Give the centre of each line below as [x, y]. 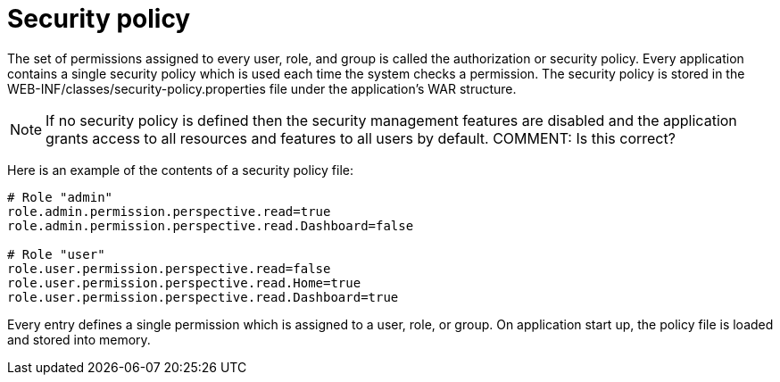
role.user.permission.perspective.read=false [169, 268]
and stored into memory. [79, 339]
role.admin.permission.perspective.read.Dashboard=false [211, 225]
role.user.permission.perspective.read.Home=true [184, 282]
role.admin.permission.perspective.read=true [169, 211]
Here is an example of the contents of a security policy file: [180, 170]
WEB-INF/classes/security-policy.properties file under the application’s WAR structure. [262, 88]
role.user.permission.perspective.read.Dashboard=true [203, 297]
